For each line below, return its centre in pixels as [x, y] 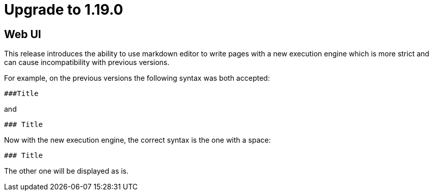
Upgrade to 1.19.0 [64, 10]
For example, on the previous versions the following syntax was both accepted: [137, 78]
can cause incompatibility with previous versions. [87, 62]
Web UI [23, 34]
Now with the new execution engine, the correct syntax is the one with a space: [138, 140]
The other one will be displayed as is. [66, 171]
